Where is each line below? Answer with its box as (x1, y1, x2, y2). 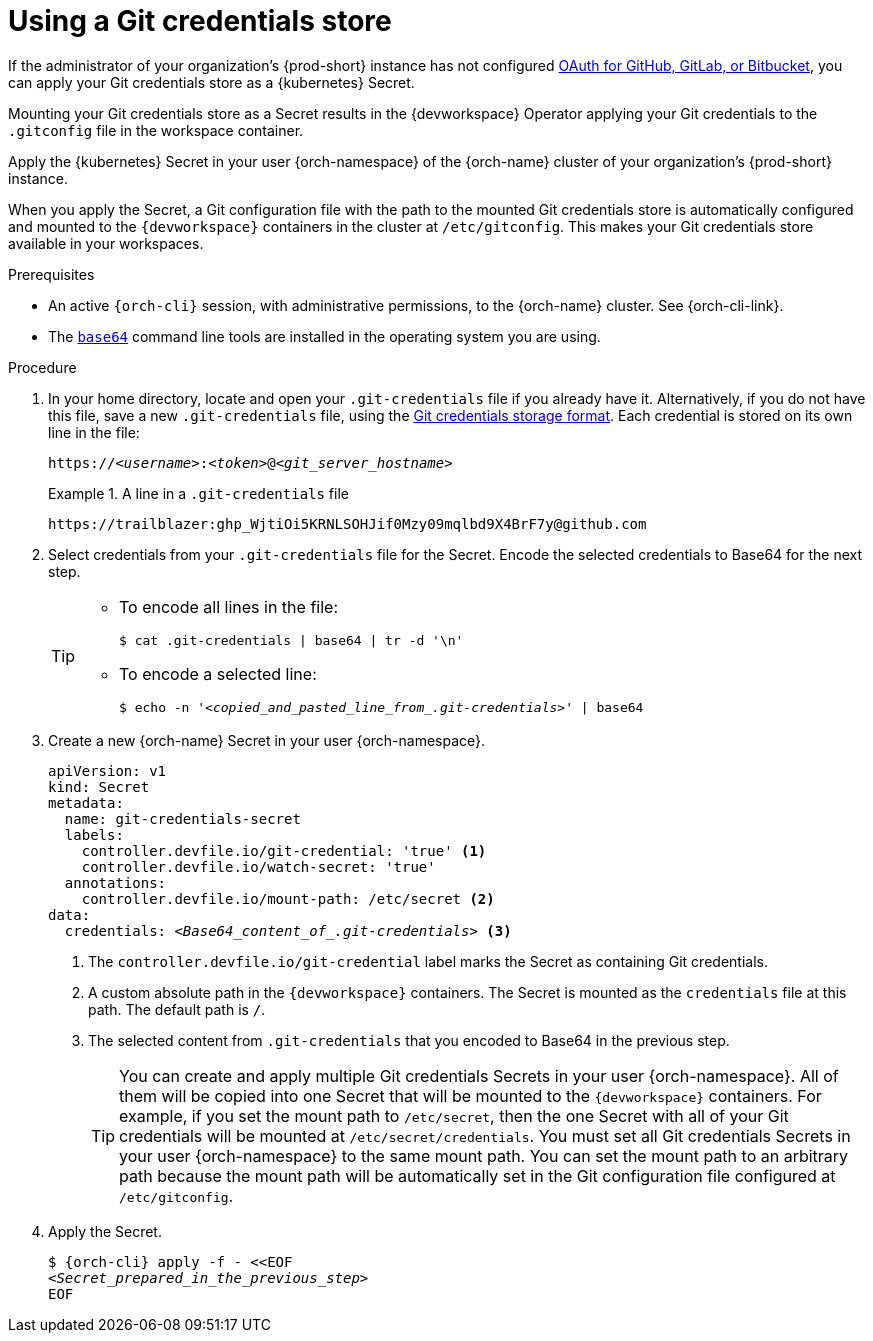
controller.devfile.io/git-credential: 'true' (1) (81, 842, 487, 859)
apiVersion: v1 (48, 762, 167, 779)
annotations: (64, 874, 167, 891)
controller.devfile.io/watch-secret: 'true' (81, 858, 436, 875)
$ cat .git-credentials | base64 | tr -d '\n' (119, 632, 464, 648)
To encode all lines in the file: (119, 596, 338, 617)
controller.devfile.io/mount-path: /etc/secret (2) (81, 890, 495, 907)
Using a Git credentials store (8, 4, 392, 38)
